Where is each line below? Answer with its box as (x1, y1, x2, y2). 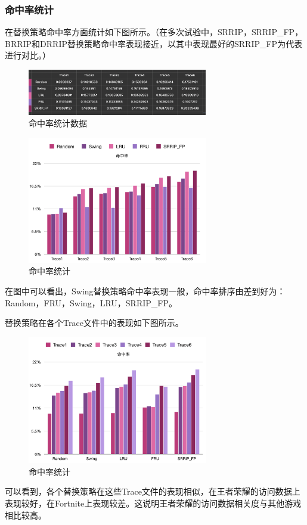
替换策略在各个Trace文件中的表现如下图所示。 (5, 316, 184, 329)
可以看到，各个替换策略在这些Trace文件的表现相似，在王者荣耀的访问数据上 (5, 485, 300, 498)
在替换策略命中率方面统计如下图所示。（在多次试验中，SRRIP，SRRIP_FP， (5, 26, 303, 38)
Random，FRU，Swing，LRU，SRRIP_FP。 (5, 296, 177, 309)
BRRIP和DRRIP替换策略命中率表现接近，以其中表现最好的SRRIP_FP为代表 (5, 37, 303, 49)
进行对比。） (5, 49, 51, 61)
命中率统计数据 (29, 117, 87, 129)
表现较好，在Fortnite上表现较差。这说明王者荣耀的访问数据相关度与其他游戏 (5, 496, 302, 509)
